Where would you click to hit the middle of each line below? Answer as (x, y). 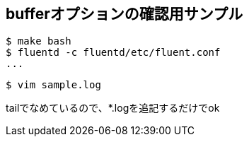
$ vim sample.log (53, 85)
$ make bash (39, 41)
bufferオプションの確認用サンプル (124, 14)
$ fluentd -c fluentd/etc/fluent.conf (113, 53)
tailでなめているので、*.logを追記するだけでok (113, 108)
